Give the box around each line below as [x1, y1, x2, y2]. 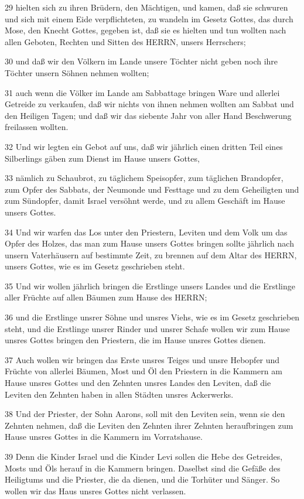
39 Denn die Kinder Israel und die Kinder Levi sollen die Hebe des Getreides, [5, 450, 283, 462]
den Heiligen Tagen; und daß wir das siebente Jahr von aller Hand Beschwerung [5, 109, 292, 121]
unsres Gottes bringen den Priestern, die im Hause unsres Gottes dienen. [5, 334, 266, 346]
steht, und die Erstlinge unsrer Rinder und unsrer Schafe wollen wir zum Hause [5, 322, 290, 334]
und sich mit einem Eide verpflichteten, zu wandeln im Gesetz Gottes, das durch [5, 12, 293, 25]
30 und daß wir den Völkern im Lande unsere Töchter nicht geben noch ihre [5, 55, 278, 67]
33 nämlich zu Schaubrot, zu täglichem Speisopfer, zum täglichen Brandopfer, [5, 172, 283, 184]
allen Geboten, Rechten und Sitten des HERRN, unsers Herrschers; [5, 35, 246, 47]
